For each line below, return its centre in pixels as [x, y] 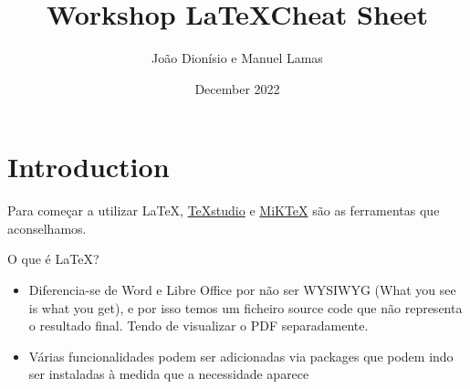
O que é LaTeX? [53, 259]
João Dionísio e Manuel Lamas [237, 58]
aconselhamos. [47, 228]
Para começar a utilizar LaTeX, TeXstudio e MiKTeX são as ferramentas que [224, 210]
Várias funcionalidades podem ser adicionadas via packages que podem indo [241, 356]
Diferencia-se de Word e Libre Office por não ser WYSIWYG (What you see [242, 290]
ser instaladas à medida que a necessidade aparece [169, 374]
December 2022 [237, 88]
